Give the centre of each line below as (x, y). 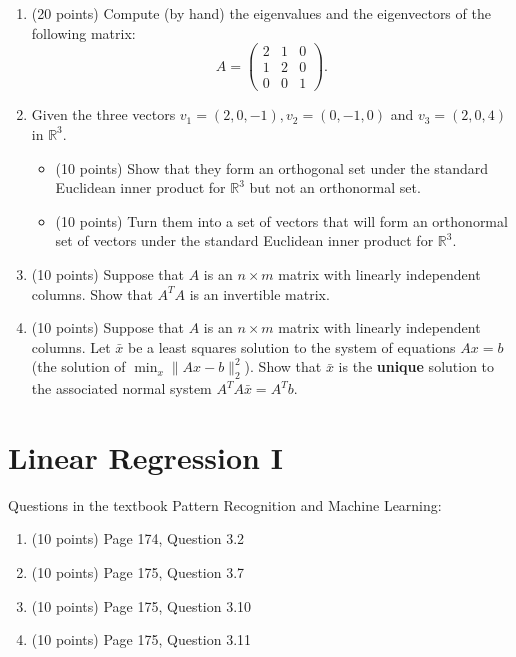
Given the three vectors (103, 114)
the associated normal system (121, 388)
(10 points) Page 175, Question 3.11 (141, 639)
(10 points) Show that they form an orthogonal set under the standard (272, 167)
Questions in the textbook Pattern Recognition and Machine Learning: (225, 504)
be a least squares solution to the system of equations (291, 346)
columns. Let (71, 346)
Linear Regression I (145, 456)
